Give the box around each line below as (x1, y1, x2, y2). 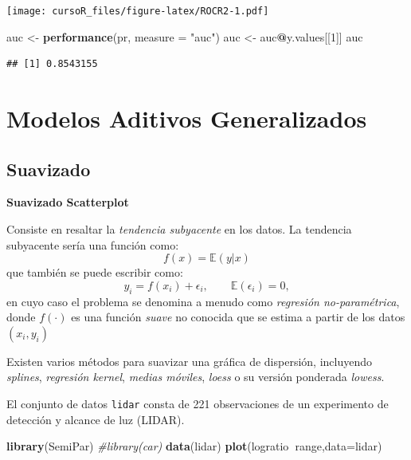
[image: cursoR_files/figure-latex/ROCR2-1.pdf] (6, 6, 269, 17)
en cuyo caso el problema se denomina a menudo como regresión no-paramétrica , (6, 293, 400, 309)
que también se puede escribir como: (6, 264, 183, 281)
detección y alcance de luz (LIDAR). (6, 411, 185, 427)
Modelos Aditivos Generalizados (6, 102, 367, 135)
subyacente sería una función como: (6, 236, 179, 253)
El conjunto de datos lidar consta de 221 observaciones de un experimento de (6, 395, 389, 411)
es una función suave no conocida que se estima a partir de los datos (71, 309, 405, 325)
